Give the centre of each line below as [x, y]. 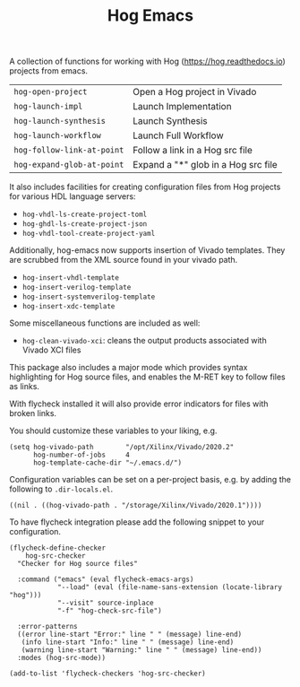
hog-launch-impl [48, 107]
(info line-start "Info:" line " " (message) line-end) [128, 642]
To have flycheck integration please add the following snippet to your [137, 522]
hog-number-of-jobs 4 [81, 455]
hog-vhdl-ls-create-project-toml [85, 215]
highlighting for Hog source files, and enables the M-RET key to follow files [147, 377]
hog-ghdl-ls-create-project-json [85, 224]
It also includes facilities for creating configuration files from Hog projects [145, 187]
